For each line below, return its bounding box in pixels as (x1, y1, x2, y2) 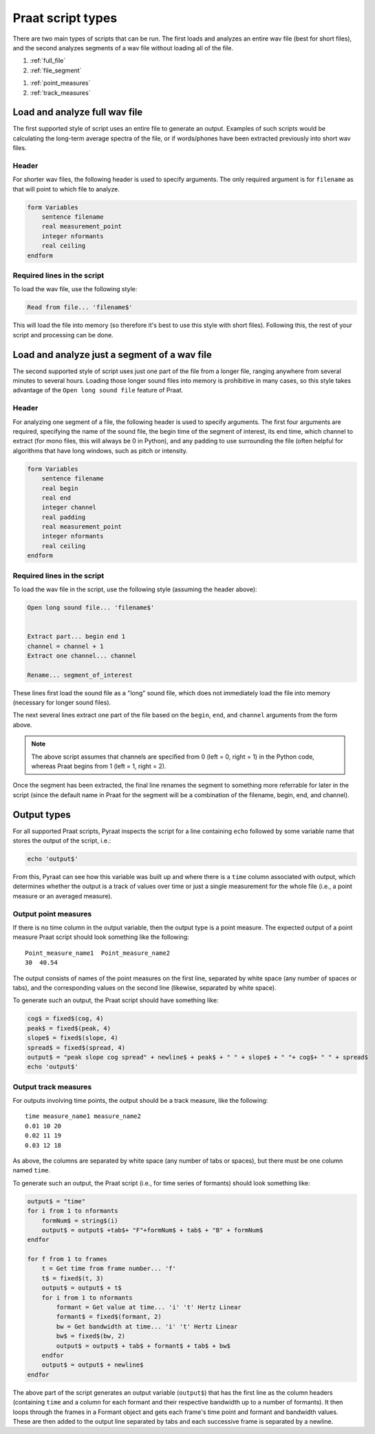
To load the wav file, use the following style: (12, 285, 138, 293)
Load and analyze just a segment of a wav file (12, 348, 213, 361)
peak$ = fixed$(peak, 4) (27, 1024, 111, 1032)
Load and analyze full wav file (12, 107, 143, 118)
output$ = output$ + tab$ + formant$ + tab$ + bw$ (56, 1342, 231, 1349)
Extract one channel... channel (27, 651, 137, 660)
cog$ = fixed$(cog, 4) (27, 1015, 104, 1022)
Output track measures (12, 1082, 92, 1091)
